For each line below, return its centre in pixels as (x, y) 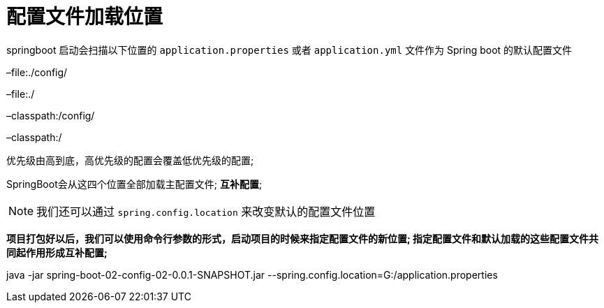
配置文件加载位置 (85, 17)
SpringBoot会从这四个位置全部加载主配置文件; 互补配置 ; (134, 184)
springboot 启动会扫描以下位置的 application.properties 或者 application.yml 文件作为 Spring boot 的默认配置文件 (289, 50)
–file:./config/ (37, 72)
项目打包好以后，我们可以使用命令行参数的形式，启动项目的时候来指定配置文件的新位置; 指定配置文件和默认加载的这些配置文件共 (303, 238)
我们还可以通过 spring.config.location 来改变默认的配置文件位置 (206, 211)
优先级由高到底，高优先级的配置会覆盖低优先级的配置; (130, 160)
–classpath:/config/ (51, 115)
